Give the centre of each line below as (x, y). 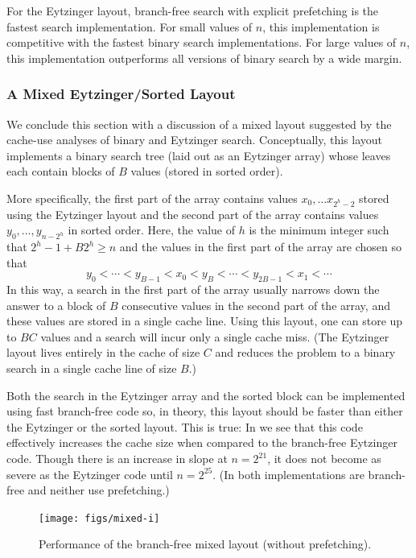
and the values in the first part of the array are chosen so (260, 247)
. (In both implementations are (288, 474)
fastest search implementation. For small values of (130, 26)
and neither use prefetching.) (99, 490)
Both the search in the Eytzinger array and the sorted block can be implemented (206, 395)
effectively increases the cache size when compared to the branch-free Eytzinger (202, 442)
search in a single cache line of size (92, 368)
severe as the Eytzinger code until (90, 474)
